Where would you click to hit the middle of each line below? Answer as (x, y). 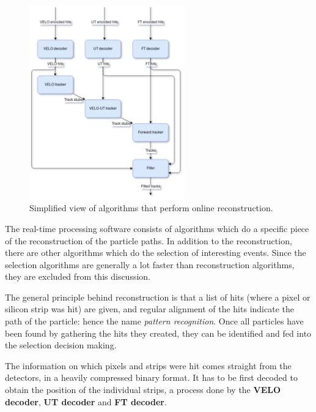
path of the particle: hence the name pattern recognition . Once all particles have (154, 321)
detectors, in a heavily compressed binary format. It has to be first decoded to (151, 377)
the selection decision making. (61, 345)
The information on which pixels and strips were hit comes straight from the (148, 365)
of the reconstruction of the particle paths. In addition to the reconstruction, (149, 240)
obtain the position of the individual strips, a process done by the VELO (143, 390)
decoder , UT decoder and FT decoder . (86, 401)
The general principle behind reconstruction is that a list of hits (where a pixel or (158, 297)
